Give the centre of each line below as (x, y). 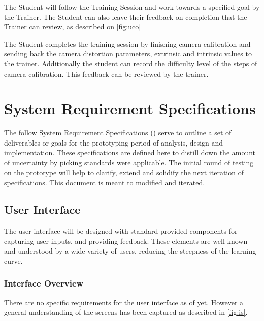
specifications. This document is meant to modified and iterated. (105, 182)
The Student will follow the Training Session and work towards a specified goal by (132, 7)
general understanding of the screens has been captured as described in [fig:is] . (126, 312)
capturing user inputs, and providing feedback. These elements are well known (126, 241)
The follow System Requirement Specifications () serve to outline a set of (118, 133)
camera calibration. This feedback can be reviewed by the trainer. (106, 73)
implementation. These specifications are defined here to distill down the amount (130, 152)
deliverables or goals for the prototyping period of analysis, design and (114, 142)
